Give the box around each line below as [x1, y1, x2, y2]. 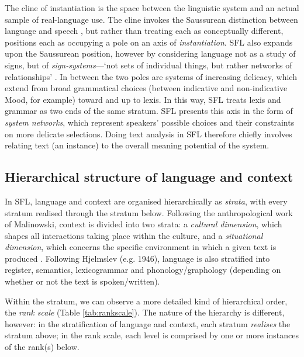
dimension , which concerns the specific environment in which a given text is [5, 241, 277, 253]
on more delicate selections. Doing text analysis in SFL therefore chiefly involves [5, 127, 292, 140]
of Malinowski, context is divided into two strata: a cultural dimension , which [5, 218, 282, 230]
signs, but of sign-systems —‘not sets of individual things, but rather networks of [5, 58, 292, 71]
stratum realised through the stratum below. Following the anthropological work [5, 206, 293, 219]
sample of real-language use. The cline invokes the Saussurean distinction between [5, 13, 298, 25]
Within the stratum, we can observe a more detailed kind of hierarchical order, [5, 294, 288, 307]
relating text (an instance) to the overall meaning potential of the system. [5, 139, 270, 151]
